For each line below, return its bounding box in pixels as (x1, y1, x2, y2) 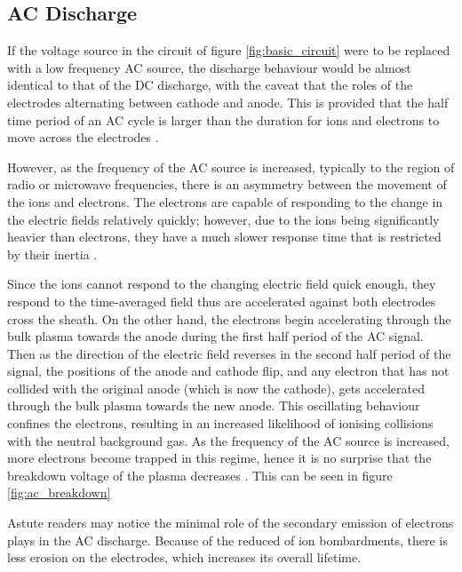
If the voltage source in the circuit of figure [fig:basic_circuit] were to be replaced (7, 41, 450, 60)
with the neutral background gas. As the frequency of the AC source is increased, (7, 431, 450, 449)
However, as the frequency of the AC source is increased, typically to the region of (7, 157, 455, 176)
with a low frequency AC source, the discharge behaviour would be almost (7, 58, 411, 76)
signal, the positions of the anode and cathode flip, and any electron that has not (7, 361, 450, 380)
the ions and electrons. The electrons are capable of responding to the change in (7, 192, 443, 211)
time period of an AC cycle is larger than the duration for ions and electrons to (7, 110, 440, 129)
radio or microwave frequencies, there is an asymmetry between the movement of (7, 175, 447, 194)
